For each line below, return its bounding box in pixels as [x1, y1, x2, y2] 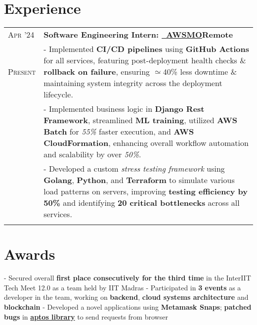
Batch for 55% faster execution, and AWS [43, 126, 194, 138]
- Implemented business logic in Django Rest [43, 103, 205, 115]
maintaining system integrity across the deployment [43, 77, 222, 89]
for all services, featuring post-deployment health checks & [43, 54, 246, 66]
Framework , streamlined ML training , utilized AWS [43, 114, 238, 126]
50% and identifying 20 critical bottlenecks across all [43, 197, 240, 209]
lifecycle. [43, 89, 73, 100]
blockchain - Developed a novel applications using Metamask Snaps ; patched [4, 302, 252, 312]
